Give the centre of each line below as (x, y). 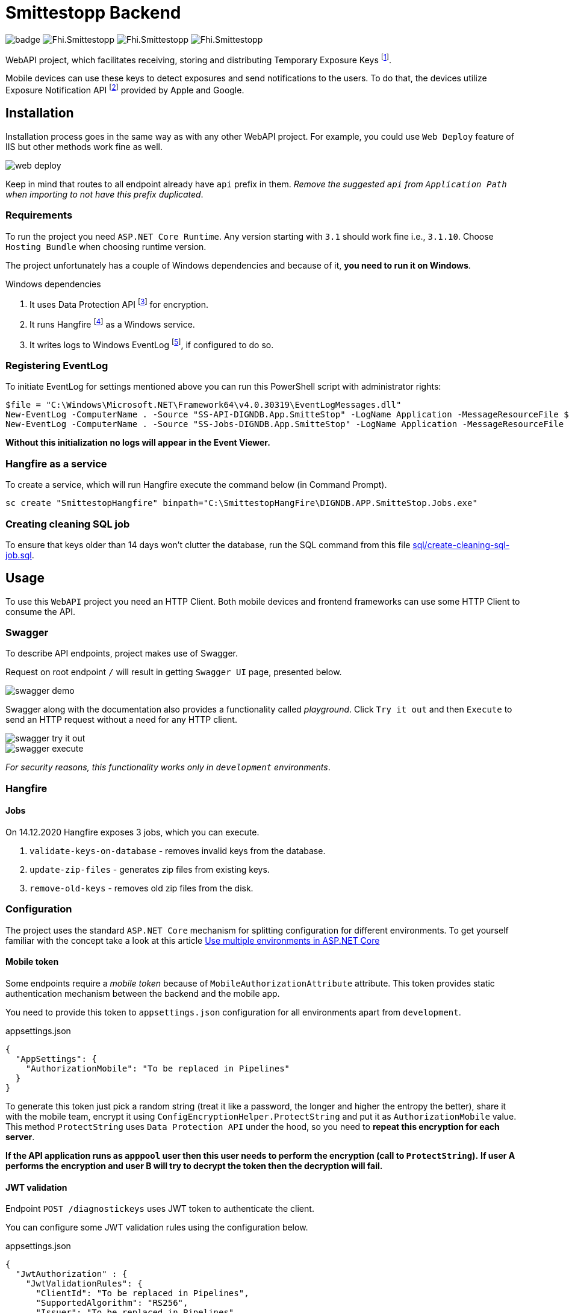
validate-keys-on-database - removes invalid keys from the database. (178, 851)
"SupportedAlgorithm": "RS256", (112, 1303)
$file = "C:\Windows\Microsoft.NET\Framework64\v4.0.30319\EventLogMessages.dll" (204, 405)
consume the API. (41, 611)
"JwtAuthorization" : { (71, 1274)
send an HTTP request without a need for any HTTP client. (121, 720)
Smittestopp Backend (93, 13)
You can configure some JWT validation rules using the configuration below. (157, 1227)
